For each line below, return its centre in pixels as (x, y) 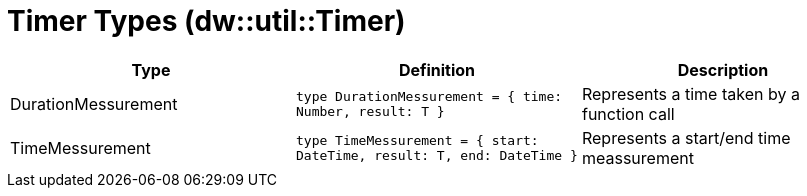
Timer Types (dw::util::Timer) (206, 21)
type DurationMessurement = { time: (429, 96)
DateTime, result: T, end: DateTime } (436, 155)
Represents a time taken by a (690, 93)
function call (628, 113)
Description (723, 69)
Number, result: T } (370, 111)
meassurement (637, 157)
